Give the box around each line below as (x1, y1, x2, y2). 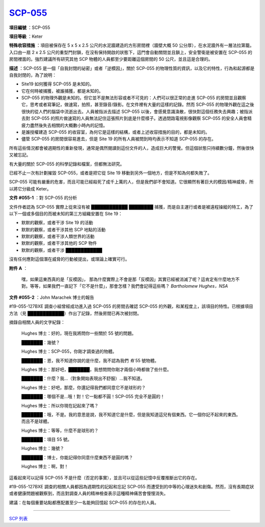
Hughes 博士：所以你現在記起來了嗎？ (21, 402, 99, 408)
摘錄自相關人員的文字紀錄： (9, 319, 65, 325)
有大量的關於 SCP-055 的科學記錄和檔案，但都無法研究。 (9, 161, 125, 167)
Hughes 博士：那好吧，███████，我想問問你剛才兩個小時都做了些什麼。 (21, 366, 172, 372)
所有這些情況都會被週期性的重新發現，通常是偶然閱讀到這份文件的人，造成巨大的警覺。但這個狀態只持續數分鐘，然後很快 (9, 145, 254, 151)
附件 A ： (9, 265, 28, 271)
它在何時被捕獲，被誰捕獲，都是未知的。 (21, 88, 103, 94)
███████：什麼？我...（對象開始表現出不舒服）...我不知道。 (21, 375, 145, 381)
